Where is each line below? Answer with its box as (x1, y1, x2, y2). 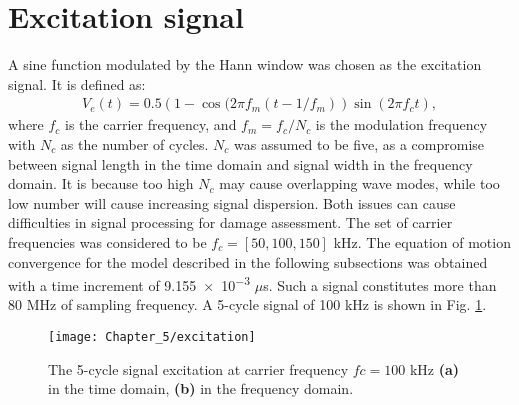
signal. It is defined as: (8, 73, 146, 94)
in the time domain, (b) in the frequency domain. (48, 378, 354, 399)
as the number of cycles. (60, 133, 209, 154)
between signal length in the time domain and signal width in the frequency (8, 153, 473, 174)
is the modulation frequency (315, 114, 488, 135)
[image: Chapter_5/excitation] (48, 329, 256, 344)
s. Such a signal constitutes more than (263, 274, 497, 295)
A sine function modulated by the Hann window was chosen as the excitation (8, 54, 482, 75)
